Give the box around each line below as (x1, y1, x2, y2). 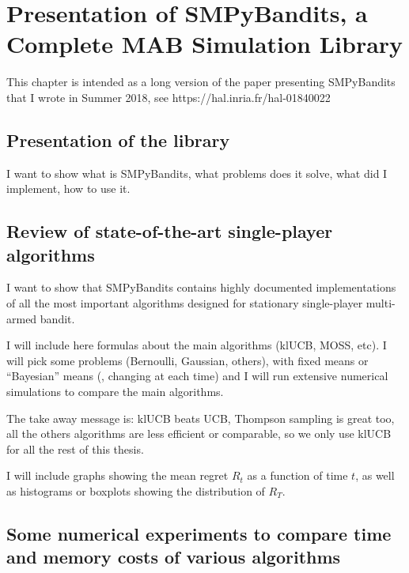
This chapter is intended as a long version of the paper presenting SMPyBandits (6, 74, 396, 90)
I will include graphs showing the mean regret (6, 467, 229, 484)
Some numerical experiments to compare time (6, 522, 392, 545)
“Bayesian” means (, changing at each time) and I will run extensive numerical (6, 368, 388, 384)
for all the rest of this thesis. (6, 440, 144, 457)
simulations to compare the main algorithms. (6, 383, 224, 400)
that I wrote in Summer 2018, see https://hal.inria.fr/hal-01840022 (6, 89, 331, 105)
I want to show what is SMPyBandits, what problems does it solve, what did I (6, 164, 388, 181)
